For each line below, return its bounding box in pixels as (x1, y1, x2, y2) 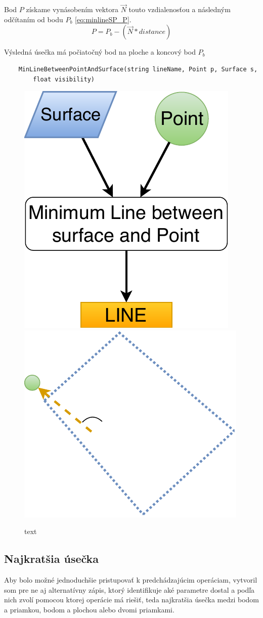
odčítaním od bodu (4, 14, 63, 24)
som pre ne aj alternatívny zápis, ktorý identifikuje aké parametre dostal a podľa (4, 584, 255, 595)
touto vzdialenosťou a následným (128, 4, 231, 15)
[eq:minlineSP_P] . (75, 14, 131, 24)
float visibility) (33, 75, 95, 83)
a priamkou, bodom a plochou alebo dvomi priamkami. (4, 604, 174, 614)
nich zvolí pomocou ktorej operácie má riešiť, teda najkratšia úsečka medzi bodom (4, 594, 259, 605)
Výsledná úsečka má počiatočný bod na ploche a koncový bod (4, 47, 196, 57)
